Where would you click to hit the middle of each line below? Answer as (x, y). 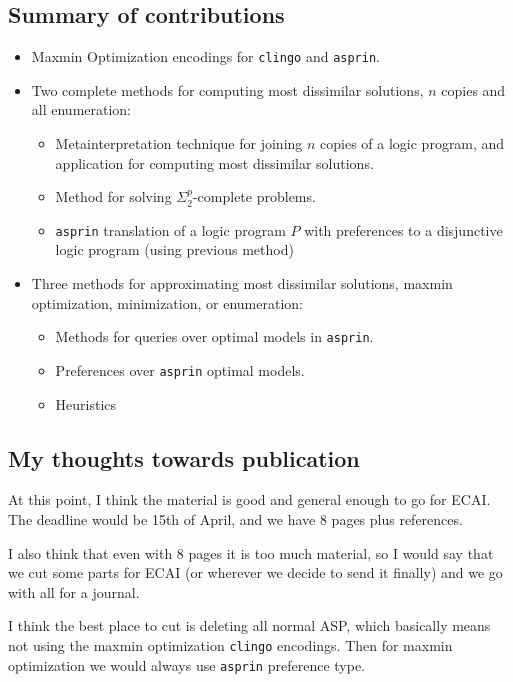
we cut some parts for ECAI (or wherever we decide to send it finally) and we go (255, 572)
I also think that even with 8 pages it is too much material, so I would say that (251, 552)
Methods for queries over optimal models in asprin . (214, 336)
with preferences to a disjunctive (403, 229)
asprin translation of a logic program (170, 229)
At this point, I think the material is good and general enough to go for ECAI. (249, 499)
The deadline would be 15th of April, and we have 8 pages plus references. (235, 518)
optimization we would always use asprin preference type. (186, 664)
